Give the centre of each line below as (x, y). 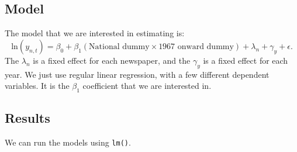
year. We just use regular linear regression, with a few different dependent (137, 74)
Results (27, 118)
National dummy (119, 46)
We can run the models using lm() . (68, 142)
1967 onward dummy (196, 46)
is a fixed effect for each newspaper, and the (112, 60)
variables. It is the (37, 86)
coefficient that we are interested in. (147, 86)
